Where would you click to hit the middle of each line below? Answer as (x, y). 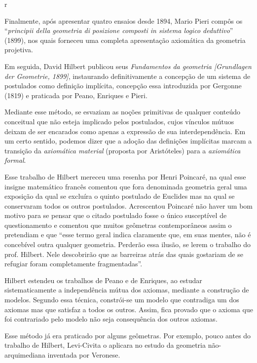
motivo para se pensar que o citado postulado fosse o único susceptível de (116, 215)
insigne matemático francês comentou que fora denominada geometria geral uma (126, 186)
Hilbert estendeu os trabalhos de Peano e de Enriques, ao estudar (103, 280)
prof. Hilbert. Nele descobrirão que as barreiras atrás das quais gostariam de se (124, 254)
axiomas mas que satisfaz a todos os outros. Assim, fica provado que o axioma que (129, 309)
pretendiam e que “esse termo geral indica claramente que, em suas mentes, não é (128, 235)
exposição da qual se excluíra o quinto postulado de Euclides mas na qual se (120, 196)
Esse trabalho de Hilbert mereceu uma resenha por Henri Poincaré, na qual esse (125, 176)
